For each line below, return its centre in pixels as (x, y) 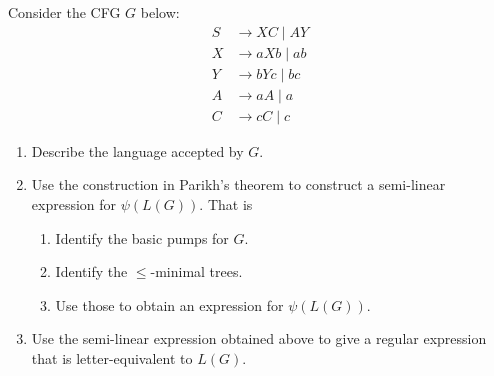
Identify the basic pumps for (142, 237)
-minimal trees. (196, 271)
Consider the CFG (64, 12)
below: (160, 12)
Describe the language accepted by (137, 150)
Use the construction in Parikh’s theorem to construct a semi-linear (238, 184)
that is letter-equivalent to (112, 357)
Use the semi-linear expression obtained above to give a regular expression (259, 338)
